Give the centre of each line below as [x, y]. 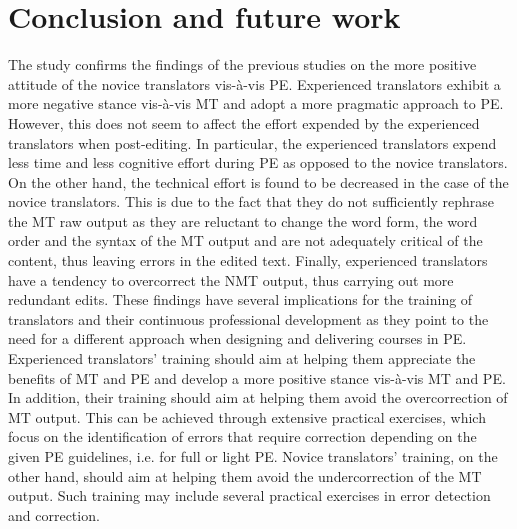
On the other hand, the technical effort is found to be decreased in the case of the [258, 181]
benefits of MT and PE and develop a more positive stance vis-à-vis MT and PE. [257, 377]
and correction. [54, 514]
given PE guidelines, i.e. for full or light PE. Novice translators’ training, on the [253, 456]
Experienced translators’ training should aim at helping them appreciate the [242, 358]
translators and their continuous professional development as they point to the [248, 318]
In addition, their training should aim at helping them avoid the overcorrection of [258, 397]
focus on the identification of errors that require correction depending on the [242, 436]
